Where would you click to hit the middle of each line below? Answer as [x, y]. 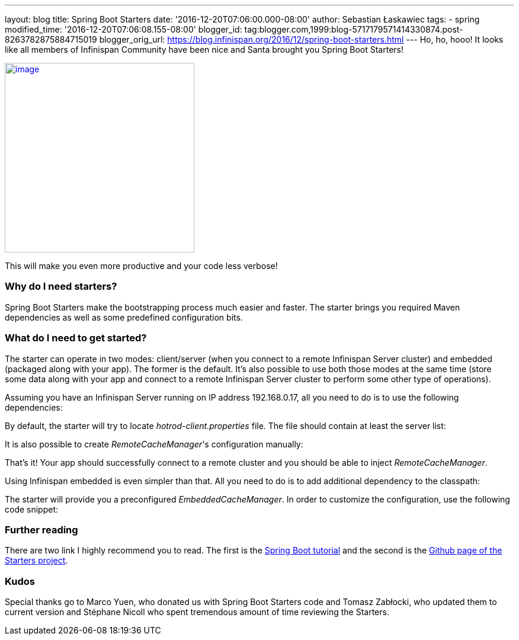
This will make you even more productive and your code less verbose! [141, 266]
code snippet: [32, 509]
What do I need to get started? [76, 338]
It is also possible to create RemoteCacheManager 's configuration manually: [154, 444]
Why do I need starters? [61, 287]
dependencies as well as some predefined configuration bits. [124, 317]
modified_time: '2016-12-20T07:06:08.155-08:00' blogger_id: [124, 29]
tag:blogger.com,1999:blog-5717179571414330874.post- [354, 29]
